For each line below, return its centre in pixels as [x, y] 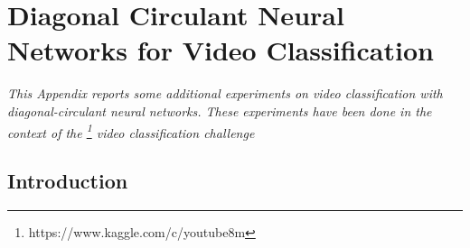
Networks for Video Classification [221, 50]
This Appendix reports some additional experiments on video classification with [225, 93]
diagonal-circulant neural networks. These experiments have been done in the [220, 110]
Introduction [68, 181]
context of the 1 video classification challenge [131, 131]
